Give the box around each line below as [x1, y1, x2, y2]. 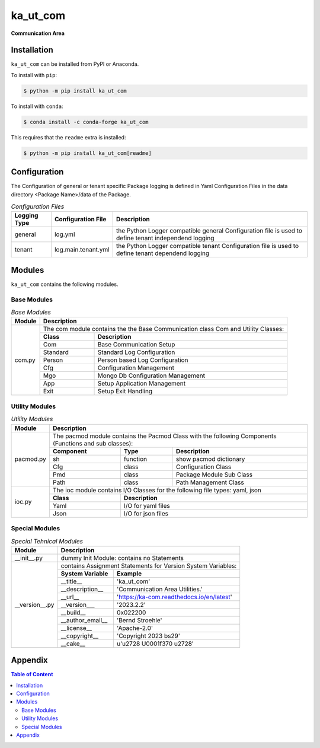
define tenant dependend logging [116, 249, 210, 257]
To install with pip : [11, 71, 57, 78]
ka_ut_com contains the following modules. [11, 281, 119, 288]
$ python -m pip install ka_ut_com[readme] [23, 149, 152, 157]
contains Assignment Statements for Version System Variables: [60, 561, 237, 569]
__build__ [60, 608, 86, 616]
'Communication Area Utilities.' [116, 585, 203, 593]
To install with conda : [11, 103, 63, 110]
